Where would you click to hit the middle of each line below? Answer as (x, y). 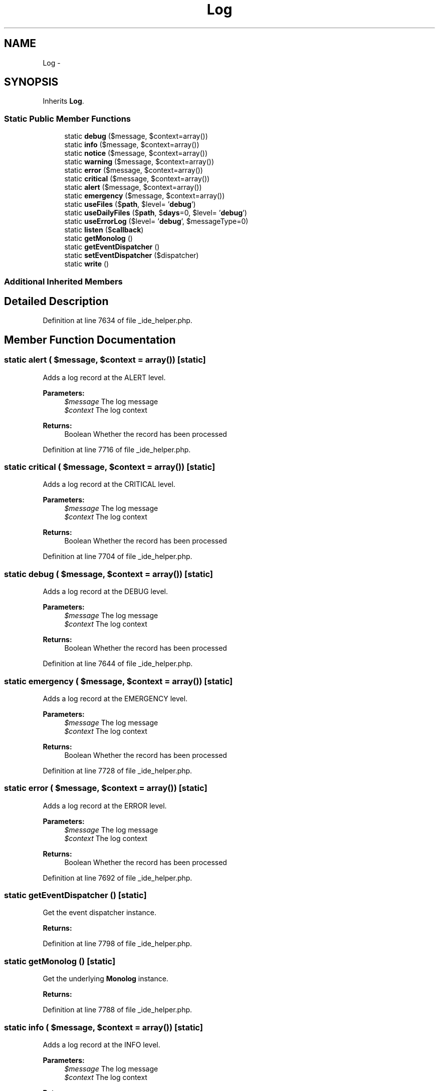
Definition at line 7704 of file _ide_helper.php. (118, 557)
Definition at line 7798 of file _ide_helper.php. (118, 944)
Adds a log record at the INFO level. (101, 1044)
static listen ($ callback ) (104, 230)
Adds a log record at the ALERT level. (104, 377)
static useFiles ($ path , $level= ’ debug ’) (130, 204)
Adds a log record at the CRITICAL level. (109, 484)
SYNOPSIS (31, 82)
